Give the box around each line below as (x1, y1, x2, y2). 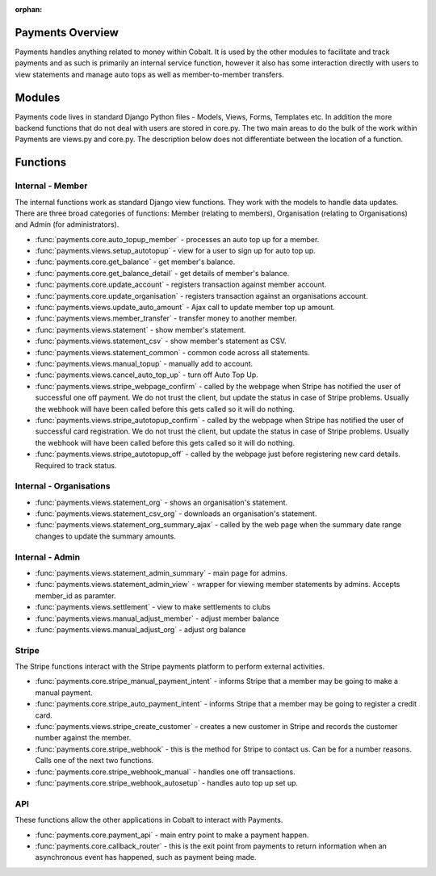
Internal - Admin (15, 551, 81, 563)
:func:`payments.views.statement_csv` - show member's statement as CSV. (35, 336, 287, 346)
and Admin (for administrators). (15, 220, 119, 229)
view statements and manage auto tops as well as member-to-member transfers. (15, 69, 284, 79)
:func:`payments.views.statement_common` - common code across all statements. (35, 347, 310, 357)
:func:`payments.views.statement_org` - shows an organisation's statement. (35, 497, 288, 507)
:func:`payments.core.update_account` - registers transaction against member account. (35, 279, 327, 290)
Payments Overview (15, 25, 119, 40)
